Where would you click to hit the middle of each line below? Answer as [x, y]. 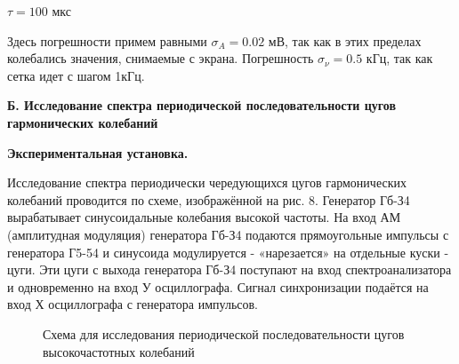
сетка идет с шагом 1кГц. [76, 75]
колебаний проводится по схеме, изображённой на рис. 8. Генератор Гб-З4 [209, 199]
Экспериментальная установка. [98, 152]
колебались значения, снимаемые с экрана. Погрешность [161, 58]
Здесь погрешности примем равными [107, 40]
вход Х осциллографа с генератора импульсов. [133, 304]
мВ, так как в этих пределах [345, 40]
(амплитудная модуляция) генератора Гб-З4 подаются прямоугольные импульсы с [228, 234]
